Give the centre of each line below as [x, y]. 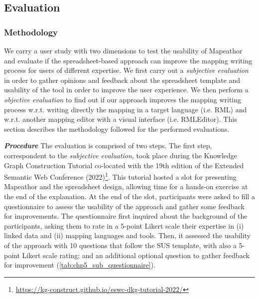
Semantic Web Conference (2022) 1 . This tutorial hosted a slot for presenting [120, 176]
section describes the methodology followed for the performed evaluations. [117, 129]
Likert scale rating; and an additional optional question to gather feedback [136, 255]
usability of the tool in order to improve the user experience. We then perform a [126, 90]
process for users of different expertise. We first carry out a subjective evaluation [126, 70]
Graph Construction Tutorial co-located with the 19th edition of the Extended [124, 165]
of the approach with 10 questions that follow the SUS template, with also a [120, 245]
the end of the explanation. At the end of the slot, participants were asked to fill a [129, 196]
